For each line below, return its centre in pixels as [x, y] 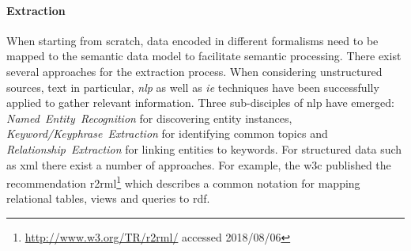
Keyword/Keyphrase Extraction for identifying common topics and [167, 133]
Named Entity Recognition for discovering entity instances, [149, 118]
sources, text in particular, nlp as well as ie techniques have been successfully [193, 87]
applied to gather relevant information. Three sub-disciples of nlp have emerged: [200, 103]
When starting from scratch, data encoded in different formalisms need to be [192, 40]
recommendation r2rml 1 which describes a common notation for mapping [183, 182]
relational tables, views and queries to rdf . [108, 198]
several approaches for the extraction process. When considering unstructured [194, 71]
